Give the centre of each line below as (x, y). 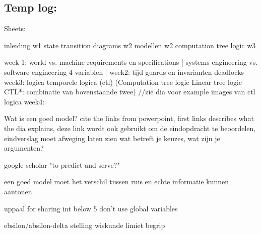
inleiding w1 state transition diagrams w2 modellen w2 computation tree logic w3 (130, 45)
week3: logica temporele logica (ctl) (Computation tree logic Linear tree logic (123, 82)
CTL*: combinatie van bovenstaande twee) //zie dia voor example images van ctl (130, 92)
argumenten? (24, 148)
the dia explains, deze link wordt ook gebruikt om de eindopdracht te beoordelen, (130, 128)
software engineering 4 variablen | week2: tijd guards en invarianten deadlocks (124, 72)
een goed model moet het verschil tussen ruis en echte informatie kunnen (117, 182)
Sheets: (15, 28)
